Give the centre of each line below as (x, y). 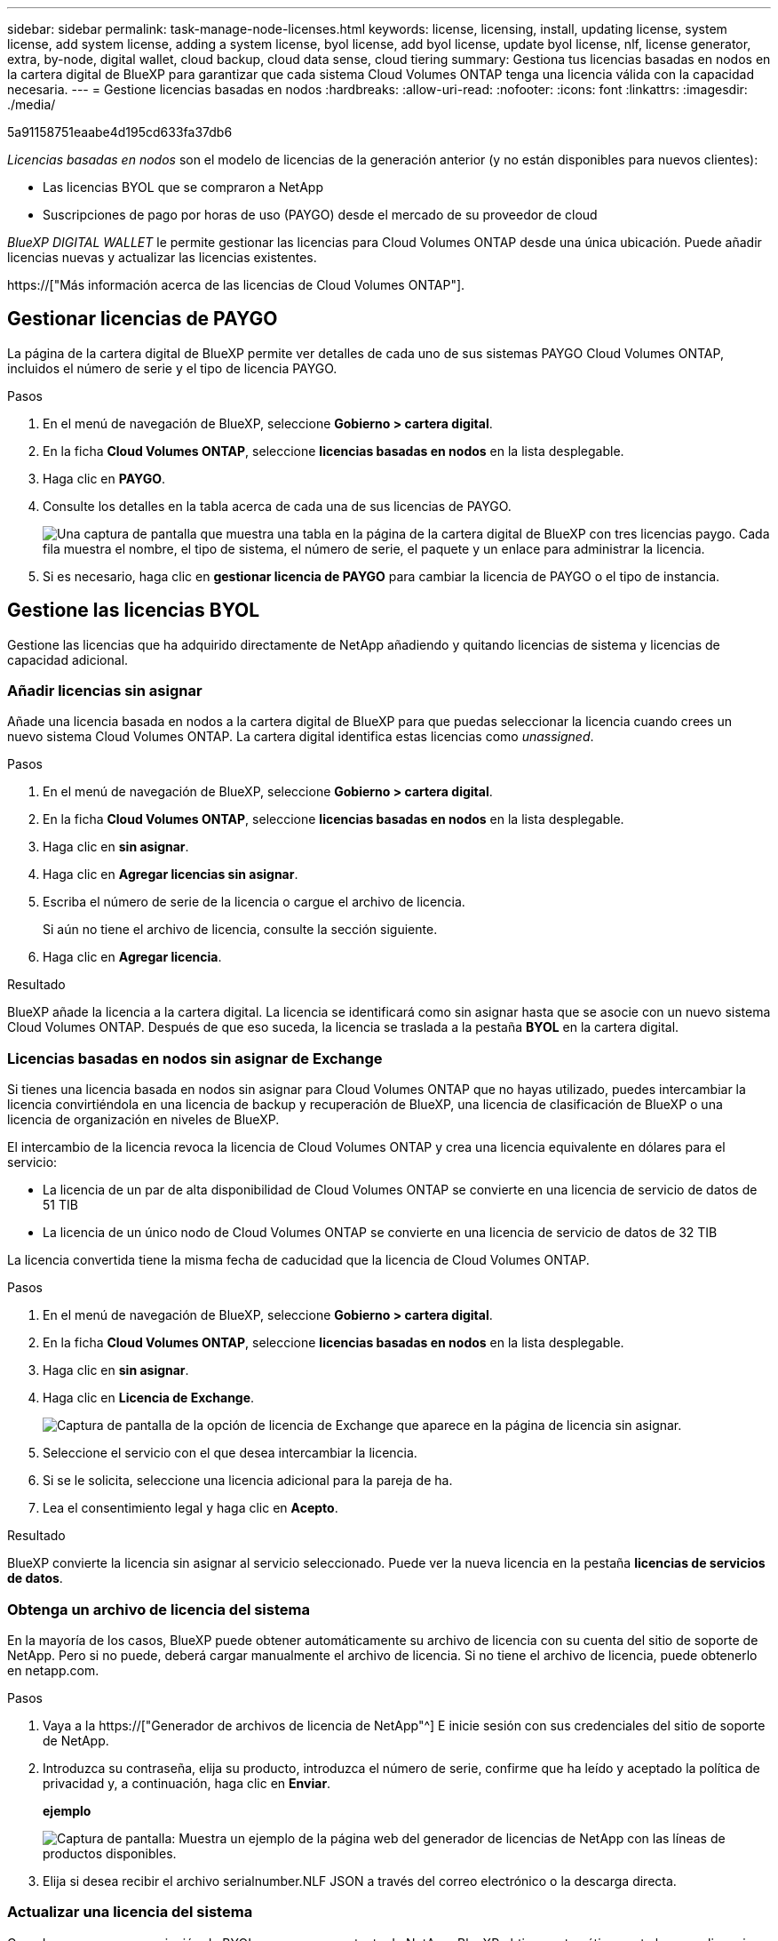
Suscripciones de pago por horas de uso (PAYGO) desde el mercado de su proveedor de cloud (320, 215)
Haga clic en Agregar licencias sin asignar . (171, 875)
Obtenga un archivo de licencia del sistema (159, 1609)
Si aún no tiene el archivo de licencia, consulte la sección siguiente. (240, 930)
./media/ (32, 104)
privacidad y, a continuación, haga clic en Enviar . (187, 1783)
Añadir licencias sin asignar (105, 691)
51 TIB (60, 1205)
